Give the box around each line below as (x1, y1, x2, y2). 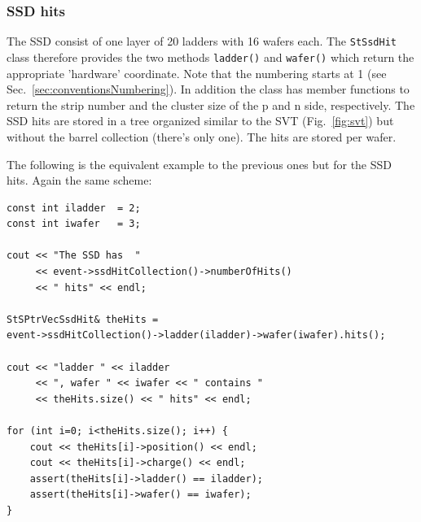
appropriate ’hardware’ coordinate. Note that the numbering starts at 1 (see (7, 64, 387, 81)
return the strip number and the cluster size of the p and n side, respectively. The (7, 96, 415, 113)
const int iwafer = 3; (7, 218, 141, 230)
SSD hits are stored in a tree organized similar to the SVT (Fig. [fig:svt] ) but (7, 112, 394, 129)
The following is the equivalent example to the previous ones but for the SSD (7, 155, 392, 172)
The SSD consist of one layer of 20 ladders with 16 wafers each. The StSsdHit (7, 33, 397, 50)
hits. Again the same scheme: (7, 172, 152, 189)
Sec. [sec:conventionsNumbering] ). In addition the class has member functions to (7, 80, 410, 98)
